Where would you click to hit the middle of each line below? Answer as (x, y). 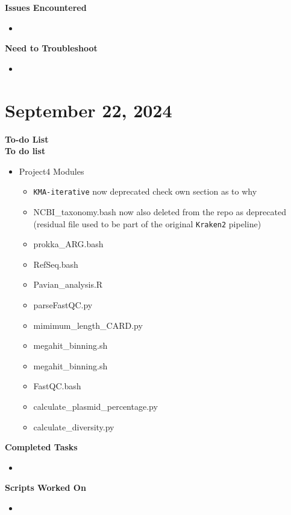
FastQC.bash (57, 386)
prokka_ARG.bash (68, 244)
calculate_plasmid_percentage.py (95, 406)
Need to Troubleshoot (51, 48)
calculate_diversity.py (74, 426)
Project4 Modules (52, 171)
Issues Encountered (46, 7)
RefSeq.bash (56, 264)
